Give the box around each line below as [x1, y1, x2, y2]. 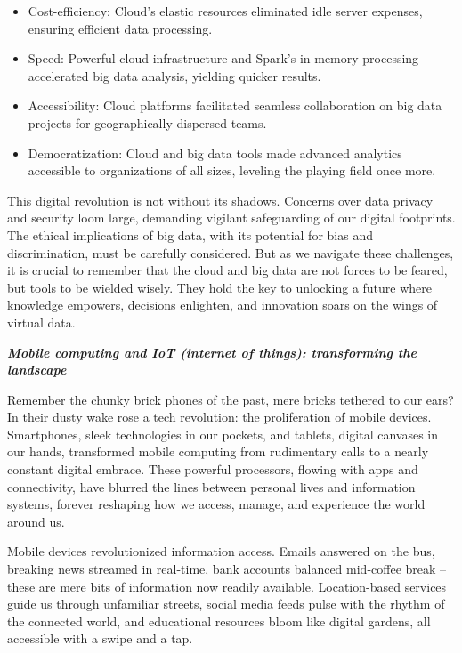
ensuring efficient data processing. [28, 19, 213, 37]
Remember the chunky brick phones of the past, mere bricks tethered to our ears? [7, 390, 454, 408]
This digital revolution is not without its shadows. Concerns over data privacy [7, 190, 434, 209]
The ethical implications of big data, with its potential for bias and [7, 225, 373, 244]
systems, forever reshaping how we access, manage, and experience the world [7, 495, 426, 513]
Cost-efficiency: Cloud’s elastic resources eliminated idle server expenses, [28, 2, 423, 20]
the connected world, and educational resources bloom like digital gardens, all [7, 611, 431, 630]
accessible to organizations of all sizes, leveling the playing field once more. [28, 161, 436, 180]
